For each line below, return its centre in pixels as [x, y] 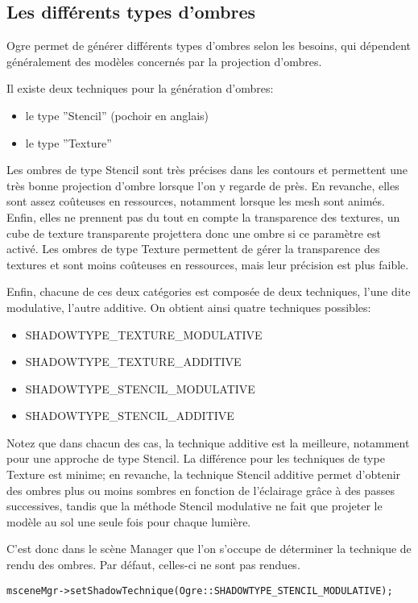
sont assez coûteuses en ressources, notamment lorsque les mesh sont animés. [196, 201]
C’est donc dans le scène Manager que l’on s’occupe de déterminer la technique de [209, 549]
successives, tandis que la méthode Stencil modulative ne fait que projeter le [195, 506]
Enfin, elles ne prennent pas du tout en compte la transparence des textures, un [203, 216]
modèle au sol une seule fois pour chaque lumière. [129, 521]
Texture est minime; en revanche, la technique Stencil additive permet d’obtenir [204, 474]
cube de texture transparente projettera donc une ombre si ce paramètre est [194, 233]
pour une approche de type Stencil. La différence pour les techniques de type [196, 458]
